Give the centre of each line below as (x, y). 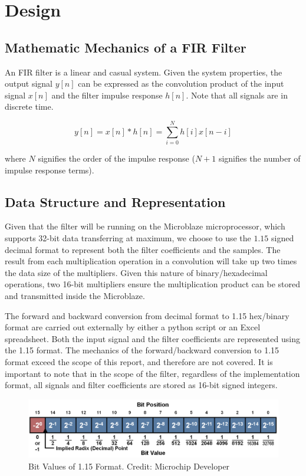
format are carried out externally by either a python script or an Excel (133, 327)
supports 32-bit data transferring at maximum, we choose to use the (128, 238)
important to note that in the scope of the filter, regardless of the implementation (152, 373)
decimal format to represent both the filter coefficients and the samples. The (143, 249)
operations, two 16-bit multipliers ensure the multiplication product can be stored (153, 284)
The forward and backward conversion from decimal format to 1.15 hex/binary (147, 315)
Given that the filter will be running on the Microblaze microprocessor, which (145, 226)
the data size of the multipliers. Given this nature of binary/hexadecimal (136, 272)
